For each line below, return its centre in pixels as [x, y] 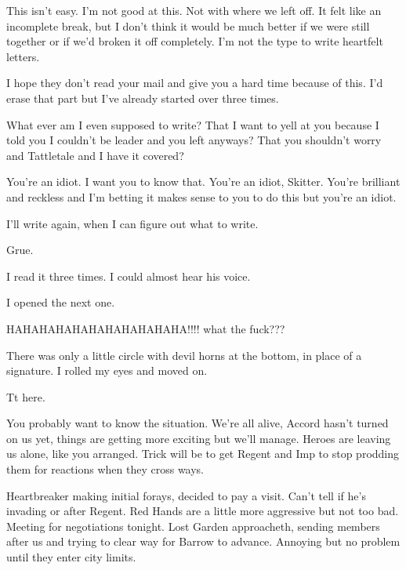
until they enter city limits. [71, 557]
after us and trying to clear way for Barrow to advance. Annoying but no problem [203, 541]
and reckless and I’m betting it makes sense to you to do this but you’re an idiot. [201, 196]
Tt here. [26, 396]
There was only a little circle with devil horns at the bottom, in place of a [184, 355]
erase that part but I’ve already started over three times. [143, 98]
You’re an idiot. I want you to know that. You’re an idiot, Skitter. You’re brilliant [203, 182]
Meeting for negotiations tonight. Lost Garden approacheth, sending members [193, 526]
